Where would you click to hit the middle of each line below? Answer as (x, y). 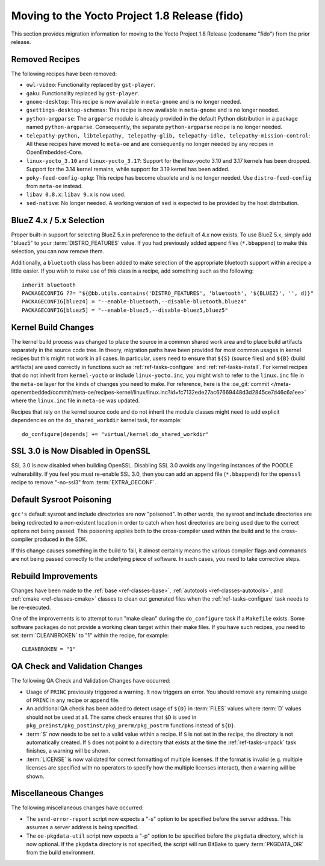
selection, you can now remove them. (58, 251)
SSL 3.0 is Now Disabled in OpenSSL (81, 451)
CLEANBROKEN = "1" (49, 649)
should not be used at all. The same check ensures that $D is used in (111, 717)
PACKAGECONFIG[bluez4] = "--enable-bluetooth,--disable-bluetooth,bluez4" (135, 302)
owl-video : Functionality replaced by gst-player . (91, 85)
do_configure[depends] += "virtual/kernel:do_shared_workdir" (116, 434)
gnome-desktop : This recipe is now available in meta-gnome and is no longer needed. (134, 102)
